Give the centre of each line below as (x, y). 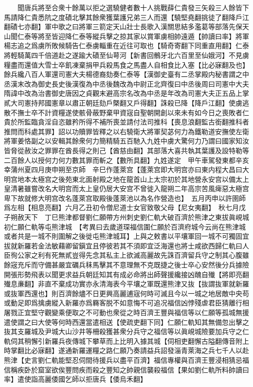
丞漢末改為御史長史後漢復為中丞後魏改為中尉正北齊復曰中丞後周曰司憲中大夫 (126, 83)
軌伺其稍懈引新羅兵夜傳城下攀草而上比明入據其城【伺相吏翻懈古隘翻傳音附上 (126, 341)
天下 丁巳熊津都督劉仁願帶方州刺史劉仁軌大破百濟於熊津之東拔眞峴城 (136, 217)
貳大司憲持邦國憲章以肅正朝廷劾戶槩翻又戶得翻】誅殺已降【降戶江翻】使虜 (123, 102)
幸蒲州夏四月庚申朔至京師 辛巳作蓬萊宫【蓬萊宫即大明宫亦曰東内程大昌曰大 (126, 169)
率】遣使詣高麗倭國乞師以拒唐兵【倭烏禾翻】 (75, 379)
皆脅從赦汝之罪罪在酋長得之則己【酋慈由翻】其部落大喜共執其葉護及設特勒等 (126, 150)
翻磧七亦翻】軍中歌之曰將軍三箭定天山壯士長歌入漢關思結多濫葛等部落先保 (123, 26)
